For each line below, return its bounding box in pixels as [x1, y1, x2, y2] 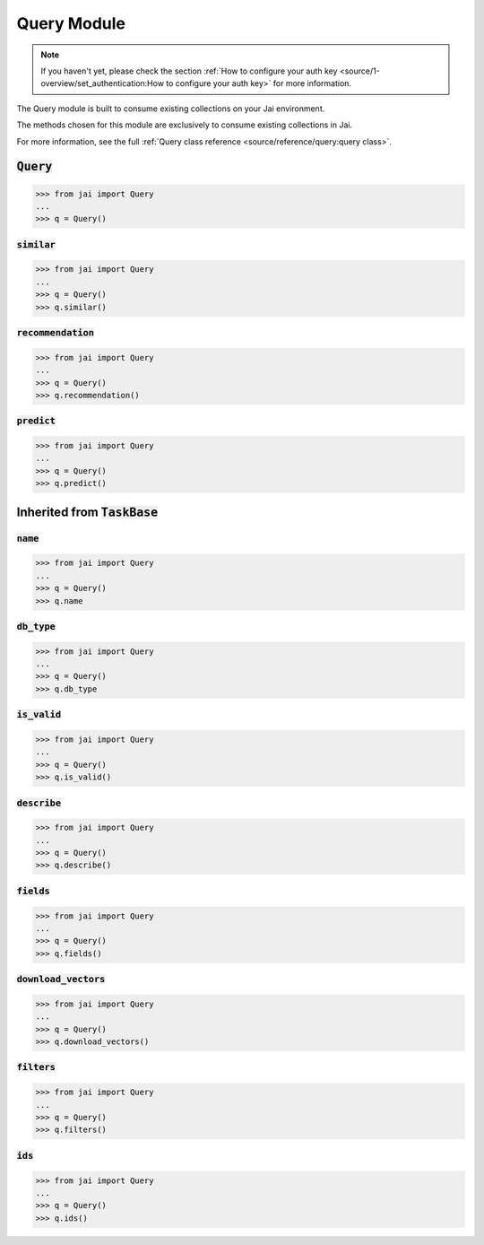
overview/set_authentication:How [40, 78, 165, 89]
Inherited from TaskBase [16, 504, 159, 519]
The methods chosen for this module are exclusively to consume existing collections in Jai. [16, 119, 353, 130]
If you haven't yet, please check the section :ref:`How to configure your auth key [40, 65, 338, 76]
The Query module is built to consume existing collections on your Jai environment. [16, 103, 325, 114]
